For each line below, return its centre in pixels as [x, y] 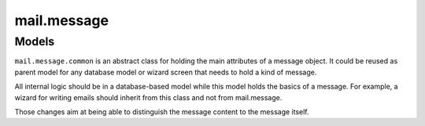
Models [35, 41]
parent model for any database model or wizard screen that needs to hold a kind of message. [166, 72]
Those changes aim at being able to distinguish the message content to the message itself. [162, 112]
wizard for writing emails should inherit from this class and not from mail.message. [148, 97]
